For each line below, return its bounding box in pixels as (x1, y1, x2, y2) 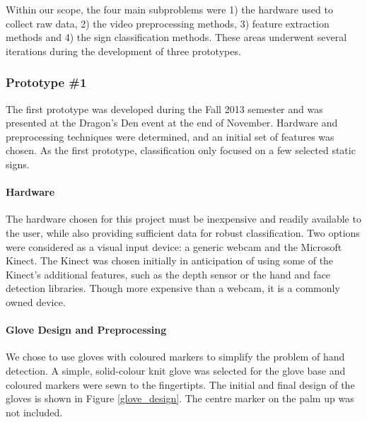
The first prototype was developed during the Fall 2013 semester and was (6, 101, 323, 116)
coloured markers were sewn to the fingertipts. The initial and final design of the (6, 377, 355, 392)
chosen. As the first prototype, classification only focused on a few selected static (6, 143, 356, 158)
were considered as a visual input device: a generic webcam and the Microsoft (6, 239, 342, 254)
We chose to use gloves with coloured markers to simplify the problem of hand (6, 349, 345, 364)
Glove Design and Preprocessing (6, 322, 167, 337)
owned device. (6, 294, 66, 309)
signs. (6, 156, 30, 171)
